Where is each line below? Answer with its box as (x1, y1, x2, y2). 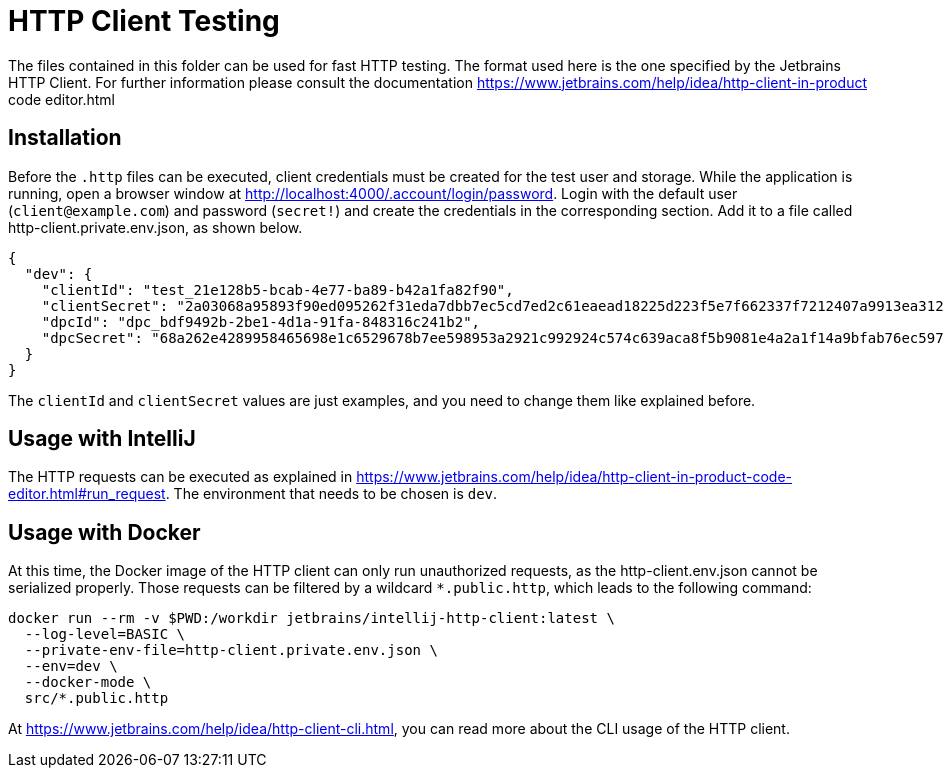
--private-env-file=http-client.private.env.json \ (24, 642, 438, 659)
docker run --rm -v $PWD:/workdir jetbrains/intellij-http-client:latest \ (8, 610, 615, 627)
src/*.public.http (24, 690, 169, 707)
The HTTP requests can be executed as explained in (8, 468, 353, 486)
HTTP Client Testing (8, 4, 280, 38)
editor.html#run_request (8, 485, 166, 503)
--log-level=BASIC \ (24, 626, 186, 643)
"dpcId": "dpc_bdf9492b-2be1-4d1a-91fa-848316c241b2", (41, 313, 481, 330)
